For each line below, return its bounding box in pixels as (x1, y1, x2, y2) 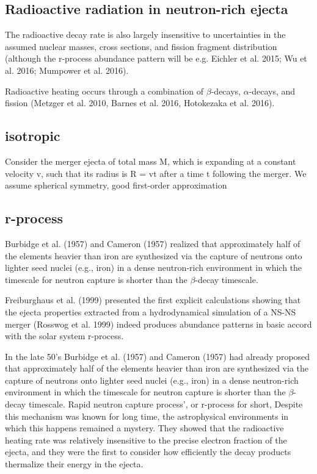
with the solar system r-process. (5, 329, 124, 342)
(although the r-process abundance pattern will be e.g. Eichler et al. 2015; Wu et (5, 52, 307, 65)
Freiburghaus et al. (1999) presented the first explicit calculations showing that (5, 293, 301, 306)
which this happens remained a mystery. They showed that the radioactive (5, 422, 284, 434)
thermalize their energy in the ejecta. (5, 458, 144, 470)
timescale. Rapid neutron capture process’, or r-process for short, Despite (28, 398, 303, 411)
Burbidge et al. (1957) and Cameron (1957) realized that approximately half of (5, 237, 301, 250)
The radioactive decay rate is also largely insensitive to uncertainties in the (5, 28, 286, 41)
